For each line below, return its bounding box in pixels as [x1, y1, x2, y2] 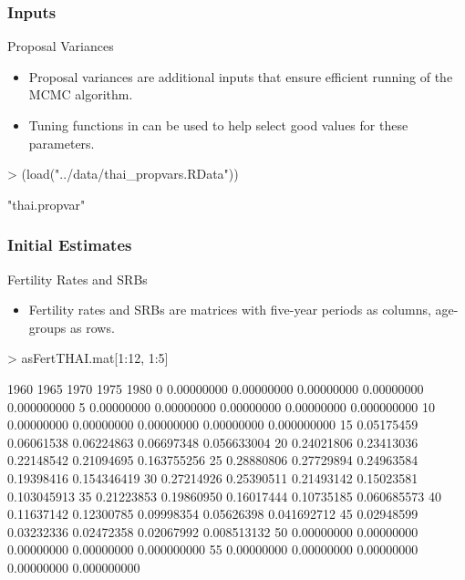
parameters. [28, 133, 95, 152]
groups [28, 317, 67, 337]
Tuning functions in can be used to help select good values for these [28, 116, 408, 134]
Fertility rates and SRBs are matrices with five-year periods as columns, [28, 300, 431, 319]
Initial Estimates [7, 233, 132, 256]
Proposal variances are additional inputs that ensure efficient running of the [28, 67, 453, 86]
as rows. [70, 317, 115, 337]
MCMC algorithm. [28, 85, 133, 104]
